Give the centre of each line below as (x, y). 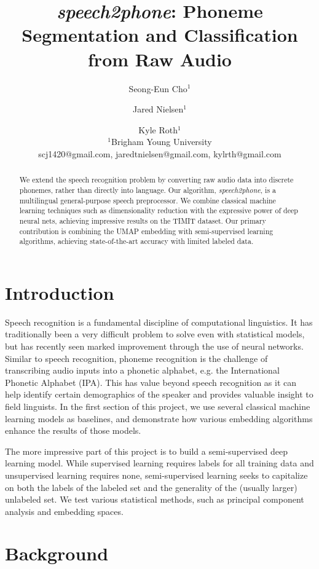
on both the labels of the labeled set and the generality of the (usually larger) (151, 487)
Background (57, 553)
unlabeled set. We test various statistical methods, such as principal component (155, 499)
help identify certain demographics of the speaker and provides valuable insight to (159, 394)
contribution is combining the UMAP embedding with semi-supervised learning (146, 231)
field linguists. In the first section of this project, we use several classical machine (158, 406)
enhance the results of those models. (73, 430)
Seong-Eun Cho (158, 88)
